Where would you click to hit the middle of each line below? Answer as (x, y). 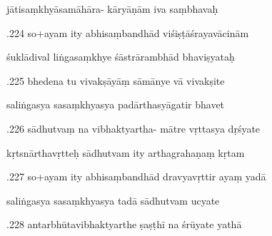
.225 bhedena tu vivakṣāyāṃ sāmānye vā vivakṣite (116, 80)
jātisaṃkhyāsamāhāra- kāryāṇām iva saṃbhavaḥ (112, 9)
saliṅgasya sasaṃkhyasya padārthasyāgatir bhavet (116, 104)
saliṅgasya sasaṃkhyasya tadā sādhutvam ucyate (113, 200)
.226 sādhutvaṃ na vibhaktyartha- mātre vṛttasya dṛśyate (134, 128)
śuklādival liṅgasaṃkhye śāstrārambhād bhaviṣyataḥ (121, 57)
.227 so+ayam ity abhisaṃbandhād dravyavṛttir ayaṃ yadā (136, 176)
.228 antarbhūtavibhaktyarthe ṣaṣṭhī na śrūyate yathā (124, 224)
